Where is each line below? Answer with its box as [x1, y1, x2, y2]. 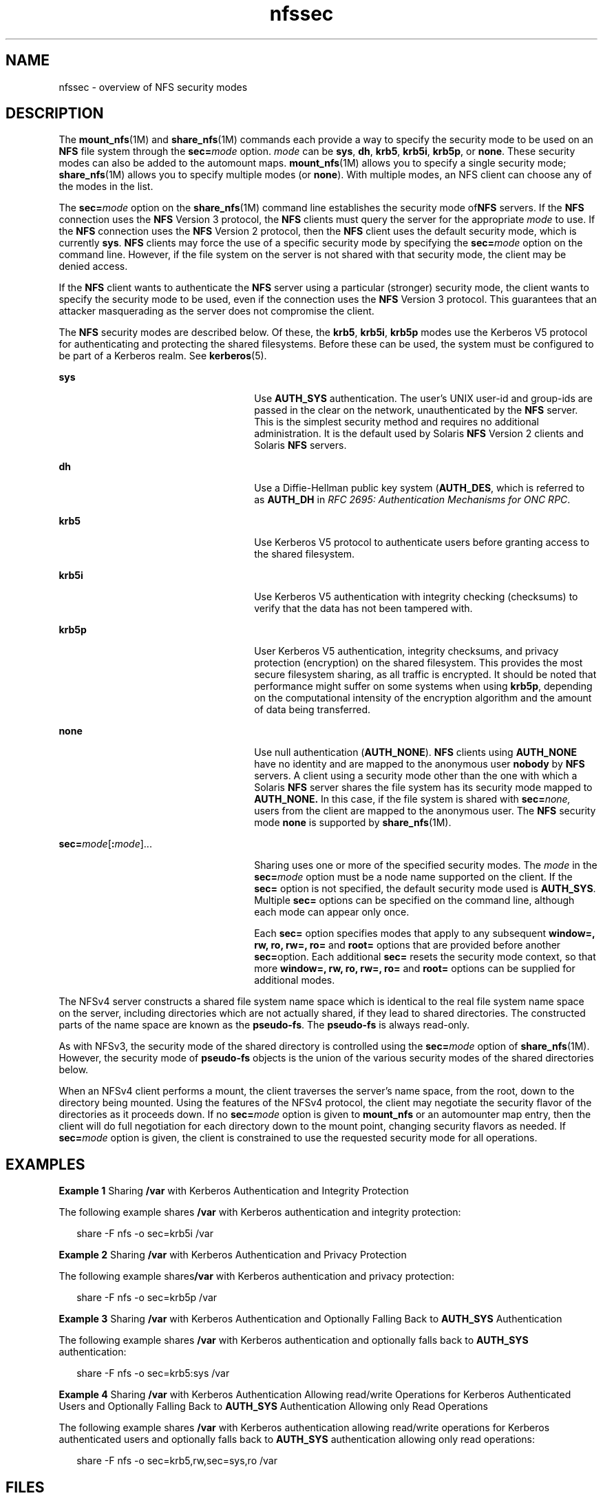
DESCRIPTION [6, 105, 104, 123]
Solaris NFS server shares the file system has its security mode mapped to [254, 781, 593, 794]
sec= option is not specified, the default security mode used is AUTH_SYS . [254, 883, 596, 895]
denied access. [59, 260, 128, 273]
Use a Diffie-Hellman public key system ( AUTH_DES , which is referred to [254, 482, 585, 494]
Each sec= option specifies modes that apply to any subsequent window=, [254, 927, 595, 940]
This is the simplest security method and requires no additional [254, 416, 539, 428]
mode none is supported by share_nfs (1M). [254, 816, 452, 829]
